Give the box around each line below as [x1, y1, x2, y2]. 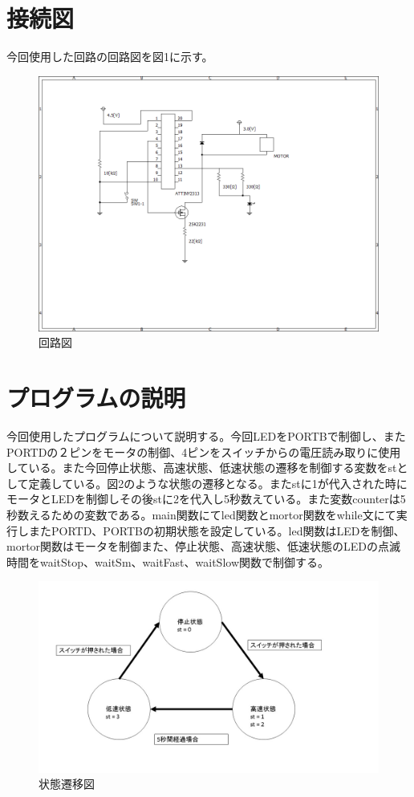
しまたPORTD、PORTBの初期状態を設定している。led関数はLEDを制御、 [17, 522, 405, 539]
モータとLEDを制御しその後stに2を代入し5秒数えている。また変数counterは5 [6, 490, 406, 507]
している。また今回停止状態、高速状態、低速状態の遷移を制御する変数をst [6, 459, 397, 476]
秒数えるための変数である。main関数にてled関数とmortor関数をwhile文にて [6, 506, 396, 523]
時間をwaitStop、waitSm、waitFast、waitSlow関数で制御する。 [6, 553, 330, 570]
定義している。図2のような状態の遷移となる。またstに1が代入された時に [28, 474, 408, 491]
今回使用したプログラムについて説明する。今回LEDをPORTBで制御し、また [6, 428, 406, 445]
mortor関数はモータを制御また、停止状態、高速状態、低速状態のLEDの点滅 [6, 538, 401, 555]
